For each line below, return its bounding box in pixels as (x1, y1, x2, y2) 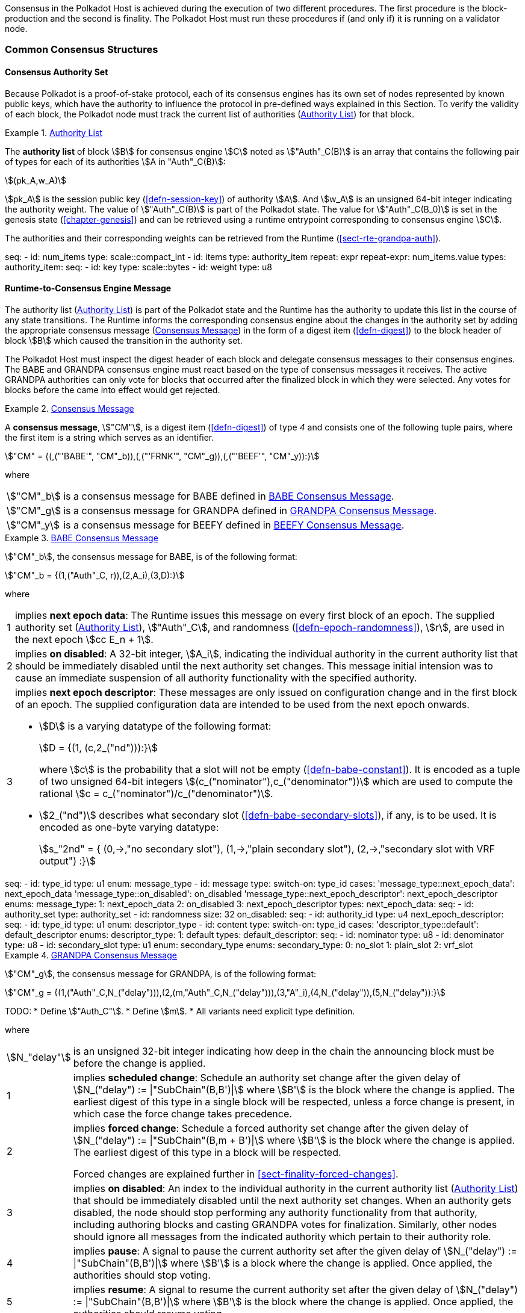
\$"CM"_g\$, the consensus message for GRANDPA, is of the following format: (5, 968, 317, 979)
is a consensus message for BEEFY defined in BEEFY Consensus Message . (63, 518, 405, 531)
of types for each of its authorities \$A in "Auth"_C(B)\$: (5, 156, 226, 167)
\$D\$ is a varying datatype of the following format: (39, 719, 272, 732)
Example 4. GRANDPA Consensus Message (5, 949, 177, 960)
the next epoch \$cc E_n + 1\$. (14, 633, 154, 645)
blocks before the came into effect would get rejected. (5, 384, 220, 395)
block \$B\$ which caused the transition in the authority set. (5, 335, 243, 346)
